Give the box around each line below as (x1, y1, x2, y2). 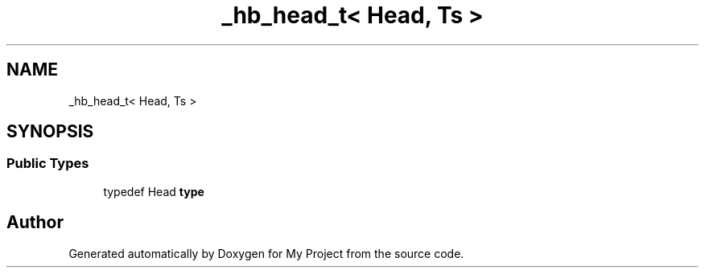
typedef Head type (103, 184, 204, 198)
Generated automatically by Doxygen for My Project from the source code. (68, 246, 464, 260)
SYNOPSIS (6, 121, 94, 142)
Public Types (6, 155, 89, 172)
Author (6, 212, 64, 233)
